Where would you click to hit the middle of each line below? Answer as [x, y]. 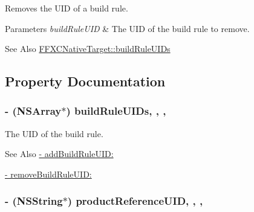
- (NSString [34, 201]
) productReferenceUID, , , [135, 201]
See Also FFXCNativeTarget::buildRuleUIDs [88, 49]
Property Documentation [85, 81]
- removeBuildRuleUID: [48, 174]
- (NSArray [33, 111]
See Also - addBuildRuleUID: [59, 154]
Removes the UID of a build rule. [67, 8]
